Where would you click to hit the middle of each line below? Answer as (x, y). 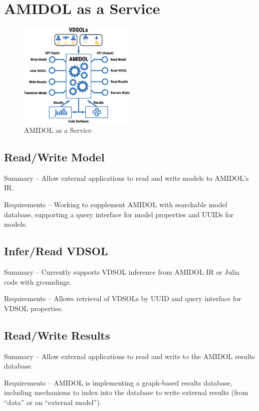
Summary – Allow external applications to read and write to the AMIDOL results (129, 356)
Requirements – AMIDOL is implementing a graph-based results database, (118, 382)
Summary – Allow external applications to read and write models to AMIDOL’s (127, 178)
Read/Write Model (54, 157)
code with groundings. (38, 281)
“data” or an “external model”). (53, 402)
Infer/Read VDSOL (56, 251)
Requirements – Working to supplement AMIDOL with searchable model (116, 205)
